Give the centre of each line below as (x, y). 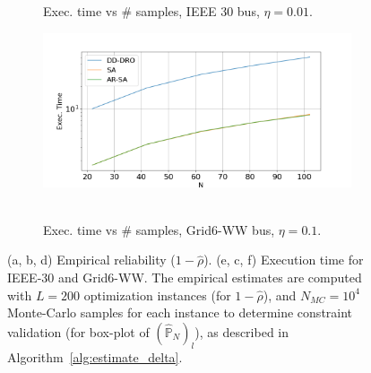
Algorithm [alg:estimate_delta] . (95, 356)
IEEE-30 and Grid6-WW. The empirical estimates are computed (185, 277)
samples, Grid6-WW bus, (205, 229)
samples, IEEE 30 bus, (198, 11)
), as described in (242, 331)
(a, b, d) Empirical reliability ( (91, 260)
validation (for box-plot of (78, 331)
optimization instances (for (157, 295)
